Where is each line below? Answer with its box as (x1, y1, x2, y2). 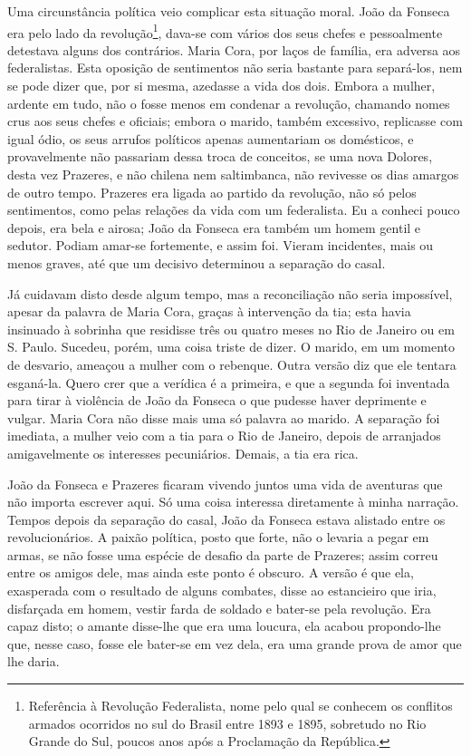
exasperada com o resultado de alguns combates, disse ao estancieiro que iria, (7, 581, 437, 600)
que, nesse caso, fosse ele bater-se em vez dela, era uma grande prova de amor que (7, 634, 462, 653)
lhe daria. (7, 652, 60, 671)
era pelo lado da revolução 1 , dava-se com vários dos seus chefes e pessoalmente (7, 20, 443, 42)
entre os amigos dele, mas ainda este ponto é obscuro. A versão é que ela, (7, 563, 414, 582)
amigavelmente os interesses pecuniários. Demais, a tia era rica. (7, 443, 359, 462)
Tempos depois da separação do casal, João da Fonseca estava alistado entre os (7, 509, 446, 528)
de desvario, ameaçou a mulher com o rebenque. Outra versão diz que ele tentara (7, 354, 457, 373)
